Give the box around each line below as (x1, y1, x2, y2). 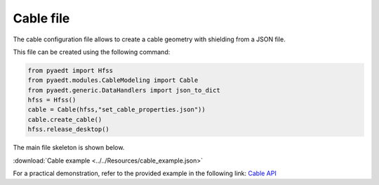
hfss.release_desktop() (27, 125, 110, 133)
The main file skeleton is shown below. (13, 144, 125, 152)
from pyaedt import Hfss (27, 67, 114, 74)
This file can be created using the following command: (13, 48, 171, 56)
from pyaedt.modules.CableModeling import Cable (27, 76, 199, 84)
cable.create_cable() (27, 116, 102, 123)
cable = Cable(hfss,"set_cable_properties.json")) (27, 106, 206, 114)
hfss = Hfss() (27, 96, 77, 104)
